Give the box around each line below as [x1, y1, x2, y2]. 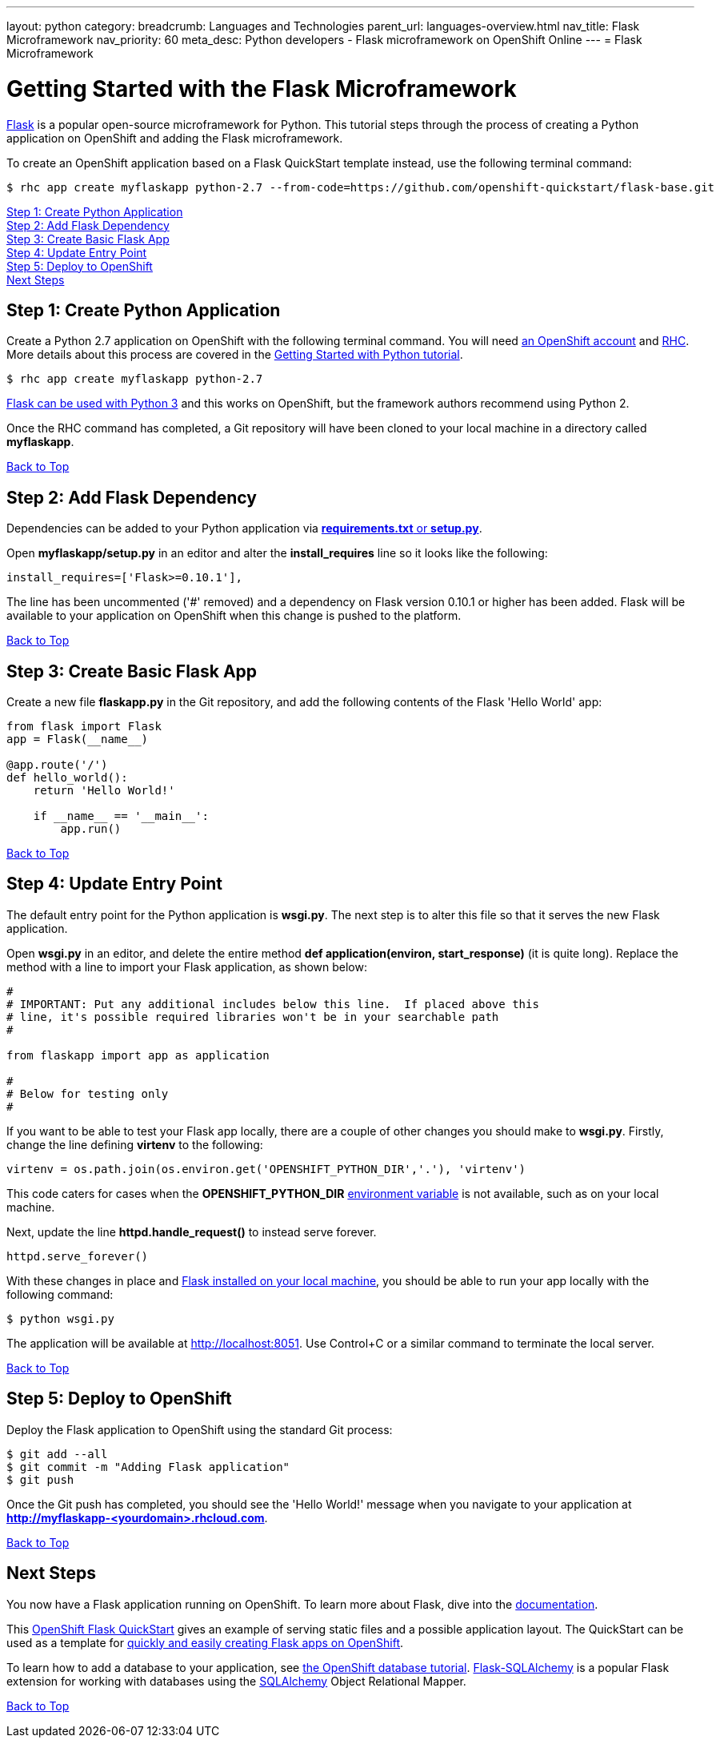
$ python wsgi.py [6, 1312, 114, 1325]
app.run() [60, 822, 122, 836]
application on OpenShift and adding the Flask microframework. [6, 131, 343, 145]
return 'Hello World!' [33, 784, 175, 798]
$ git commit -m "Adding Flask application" [6, 1460, 290, 1473]
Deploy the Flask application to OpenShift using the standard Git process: [6, 1422, 393, 1437]
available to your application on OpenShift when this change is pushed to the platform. [6, 609, 462, 623]
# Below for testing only [6, 1087, 169, 1100]
